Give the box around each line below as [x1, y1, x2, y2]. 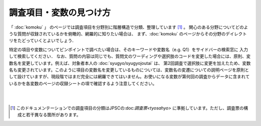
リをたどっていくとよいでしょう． [9, 38, 76, 44]
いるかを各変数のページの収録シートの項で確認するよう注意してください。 [9, 80, 157, 86]
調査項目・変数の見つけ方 [9, 7, 111, 18]
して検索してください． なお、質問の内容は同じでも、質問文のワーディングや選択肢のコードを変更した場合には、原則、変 [9, 53, 251, 59]
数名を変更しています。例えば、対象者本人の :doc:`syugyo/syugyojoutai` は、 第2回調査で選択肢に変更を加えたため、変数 [9, 60, 251, 66]
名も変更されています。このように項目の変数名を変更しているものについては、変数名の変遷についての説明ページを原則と [9, 67, 249, 73]
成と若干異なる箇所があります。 [17, 112, 81, 118]
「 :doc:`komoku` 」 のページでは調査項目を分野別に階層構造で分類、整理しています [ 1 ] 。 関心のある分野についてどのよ [9, 24, 248, 30]
